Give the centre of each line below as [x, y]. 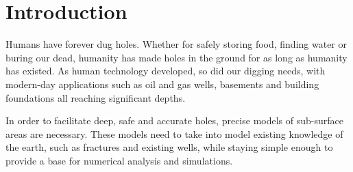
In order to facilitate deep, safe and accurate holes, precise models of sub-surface [174, 120]
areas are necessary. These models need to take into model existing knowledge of [174, 133]
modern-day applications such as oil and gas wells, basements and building [162, 84]
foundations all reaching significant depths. [96, 97]
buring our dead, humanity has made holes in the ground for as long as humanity [176, 57]
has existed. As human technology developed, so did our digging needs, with [166, 71]
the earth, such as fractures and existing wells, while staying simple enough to [169, 147]
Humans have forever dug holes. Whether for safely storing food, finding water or [176, 44]
